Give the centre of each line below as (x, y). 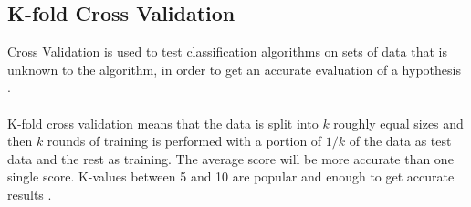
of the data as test (400, 141)
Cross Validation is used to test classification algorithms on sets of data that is (227, 52)
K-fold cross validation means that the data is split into (163, 123)
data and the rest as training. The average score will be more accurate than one (230, 158)
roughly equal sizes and (398, 123)
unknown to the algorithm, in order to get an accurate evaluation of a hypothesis (234, 69)
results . (30, 194)
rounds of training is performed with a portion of (184, 141)
